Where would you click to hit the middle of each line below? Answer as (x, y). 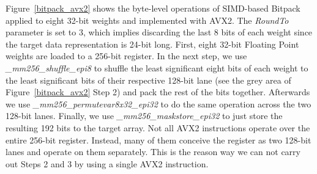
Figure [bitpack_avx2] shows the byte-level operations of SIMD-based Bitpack (153, 8)
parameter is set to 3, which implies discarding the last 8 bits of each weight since (159, 32)
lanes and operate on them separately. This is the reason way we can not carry (153, 152)
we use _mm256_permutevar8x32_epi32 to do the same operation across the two (158, 103)
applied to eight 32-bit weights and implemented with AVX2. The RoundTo (147, 20)
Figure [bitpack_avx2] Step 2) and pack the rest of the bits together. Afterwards (158, 92)
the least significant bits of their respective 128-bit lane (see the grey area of (148, 80)
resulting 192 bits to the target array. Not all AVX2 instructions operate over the (158, 127)
